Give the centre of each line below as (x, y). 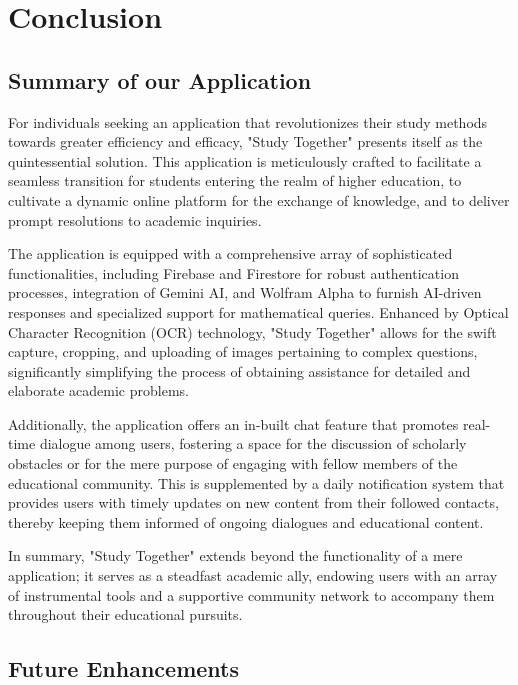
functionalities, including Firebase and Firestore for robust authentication (233, 272)
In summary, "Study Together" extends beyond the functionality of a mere (235, 555)
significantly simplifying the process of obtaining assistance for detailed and (239, 370)
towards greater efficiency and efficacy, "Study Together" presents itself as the (245, 141)
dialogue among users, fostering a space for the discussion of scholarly (253, 443)
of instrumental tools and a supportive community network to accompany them (251, 594)
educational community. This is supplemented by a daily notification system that (256, 482)
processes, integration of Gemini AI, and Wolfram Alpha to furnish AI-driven (245, 292)
